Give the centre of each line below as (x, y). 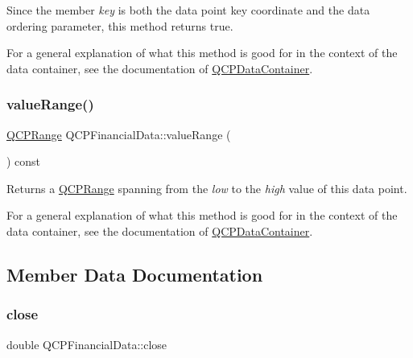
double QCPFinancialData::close (87, 344)
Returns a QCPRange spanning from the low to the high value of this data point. (207, 188)
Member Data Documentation (135, 274)
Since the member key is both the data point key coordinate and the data (188, 10)
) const (24, 161)
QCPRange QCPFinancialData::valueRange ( (119, 134)
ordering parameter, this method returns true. (120, 25)
